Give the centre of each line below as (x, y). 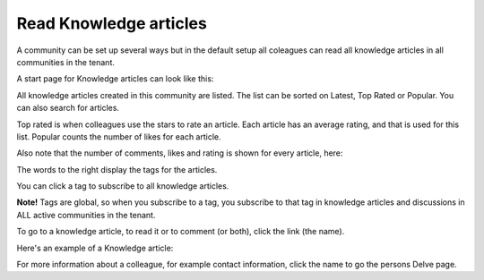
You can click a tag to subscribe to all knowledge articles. (123, 186)
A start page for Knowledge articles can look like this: (115, 79)
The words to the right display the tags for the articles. (117, 169)
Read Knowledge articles (112, 23)
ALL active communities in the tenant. (86, 215)
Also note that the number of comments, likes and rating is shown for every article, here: (180, 153)
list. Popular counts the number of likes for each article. (119, 136)
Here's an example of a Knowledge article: (95, 248)
